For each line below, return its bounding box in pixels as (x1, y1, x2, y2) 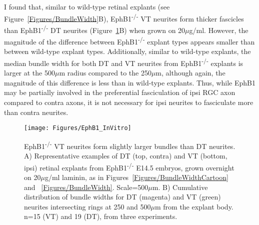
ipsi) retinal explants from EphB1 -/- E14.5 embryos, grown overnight (24, 160, 234, 172)
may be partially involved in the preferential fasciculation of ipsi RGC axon (4, 87, 235, 97)
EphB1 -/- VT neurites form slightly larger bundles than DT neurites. (24, 139, 235, 151)
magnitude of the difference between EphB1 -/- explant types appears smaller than (4, 35, 255, 46)
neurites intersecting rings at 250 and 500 (24, 201, 151, 211)
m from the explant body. (154, 201, 233, 211)
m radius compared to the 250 (59, 67, 151, 78)
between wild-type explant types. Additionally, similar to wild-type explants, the (4, 46, 251, 56)
